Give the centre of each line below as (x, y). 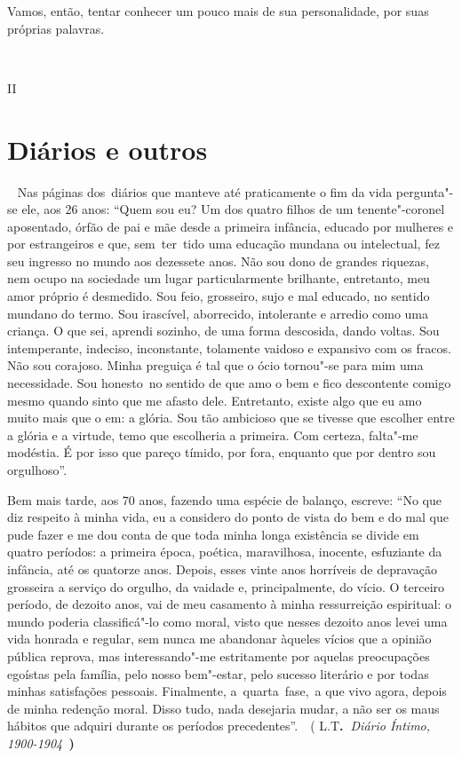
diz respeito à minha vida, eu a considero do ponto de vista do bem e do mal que (228, 517)
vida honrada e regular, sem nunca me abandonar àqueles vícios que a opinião (219, 639)
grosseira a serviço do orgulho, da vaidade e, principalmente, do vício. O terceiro (226, 586)
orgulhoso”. (37, 470)
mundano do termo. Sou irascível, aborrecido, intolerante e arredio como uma (218, 313)
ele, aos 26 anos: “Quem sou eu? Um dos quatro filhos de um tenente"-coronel (233, 209)
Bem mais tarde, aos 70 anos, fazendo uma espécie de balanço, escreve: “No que (225, 499)
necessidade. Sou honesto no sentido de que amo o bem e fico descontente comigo (229, 383)
